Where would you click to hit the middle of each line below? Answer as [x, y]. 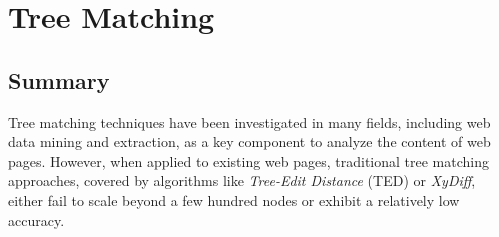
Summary [59, 79]
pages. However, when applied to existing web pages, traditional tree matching [248, 160]
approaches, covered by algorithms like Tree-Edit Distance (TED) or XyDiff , [242, 180]
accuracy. [36, 219]
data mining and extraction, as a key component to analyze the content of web [249, 141]
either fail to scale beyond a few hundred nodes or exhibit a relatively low [234, 199]
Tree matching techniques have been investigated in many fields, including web [249, 121]
